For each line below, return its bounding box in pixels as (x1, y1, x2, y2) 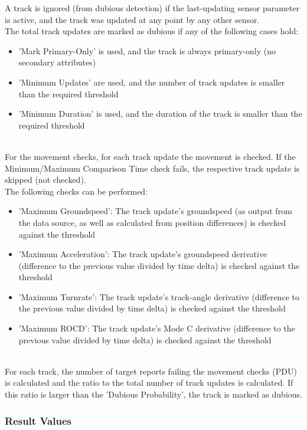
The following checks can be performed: (5, 185, 148, 197)
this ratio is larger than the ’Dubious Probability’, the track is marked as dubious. (5, 388, 302, 401)
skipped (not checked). (5, 173, 86, 186)
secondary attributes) (18, 56, 96, 68)
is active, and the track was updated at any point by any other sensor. (5, 13, 260, 25)
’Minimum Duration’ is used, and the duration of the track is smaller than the (18, 107, 302, 120)
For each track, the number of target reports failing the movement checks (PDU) (5, 365, 297, 377)
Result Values (5, 413, 71, 428)
